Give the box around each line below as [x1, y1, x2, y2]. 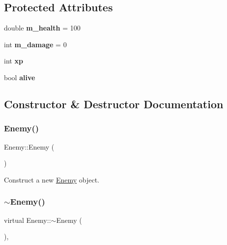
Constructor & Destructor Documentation [4, 96, 224, 111]
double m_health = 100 [4, 23, 81, 33]
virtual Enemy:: [4, 214, 51, 225]
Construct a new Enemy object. [4, 174, 99, 184]
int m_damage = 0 [4, 39, 67, 49]
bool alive [4, 72, 35, 82]
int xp [4, 56, 23, 66]
